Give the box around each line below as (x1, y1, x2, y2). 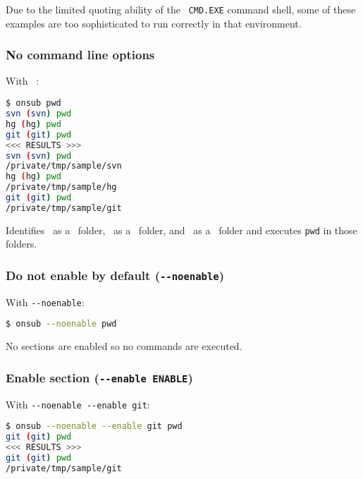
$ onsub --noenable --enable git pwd (6, 421, 183, 432)
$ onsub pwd (6, 98, 61, 109)
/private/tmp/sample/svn (6, 161, 122, 171)
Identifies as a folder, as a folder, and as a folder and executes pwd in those (6, 222, 357, 237)
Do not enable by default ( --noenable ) (6, 266, 225, 284)
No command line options (6, 46, 155, 63)
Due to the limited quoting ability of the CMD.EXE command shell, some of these (6, 2, 356, 16)
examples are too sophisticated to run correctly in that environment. (6, 16, 302, 30)
